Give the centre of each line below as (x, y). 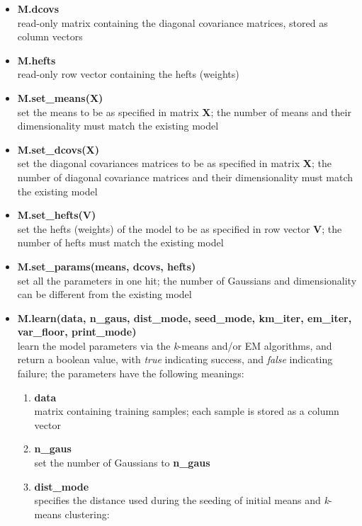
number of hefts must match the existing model (120, 242)
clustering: (87, 514)
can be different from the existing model (104, 294)
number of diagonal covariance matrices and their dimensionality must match (185, 177)
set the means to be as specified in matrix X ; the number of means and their (184, 112)
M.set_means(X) (60, 97)
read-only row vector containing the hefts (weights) (128, 74)
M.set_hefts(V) (57, 215)
